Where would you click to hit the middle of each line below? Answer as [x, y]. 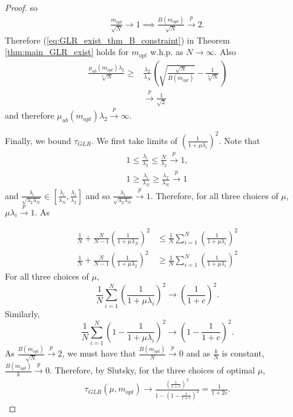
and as [198, 353]
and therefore [30, 115]
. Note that [239, 140]
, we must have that [99, 353]
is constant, [243, 353]
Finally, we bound [38, 140]
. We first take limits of [134, 140]
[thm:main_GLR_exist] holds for [67, 52]
